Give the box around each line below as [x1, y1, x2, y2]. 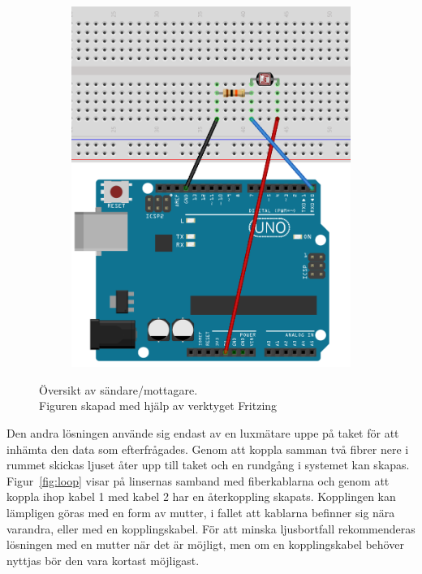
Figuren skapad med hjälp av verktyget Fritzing [39, 397, 278, 414]
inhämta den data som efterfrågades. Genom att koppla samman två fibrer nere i [6, 440, 409, 457]
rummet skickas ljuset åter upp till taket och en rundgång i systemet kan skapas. [6, 456, 410, 473]
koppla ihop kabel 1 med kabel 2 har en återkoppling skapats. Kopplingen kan [6, 488, 396, 505]
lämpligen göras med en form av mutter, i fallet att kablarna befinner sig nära [6, 503, 395, 520]
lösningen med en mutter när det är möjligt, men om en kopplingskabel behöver [6, 536, 404, 553]
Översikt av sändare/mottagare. [39, 381, 198, 398]
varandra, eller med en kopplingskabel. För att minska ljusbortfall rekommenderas [6, 520, 416, 537]
